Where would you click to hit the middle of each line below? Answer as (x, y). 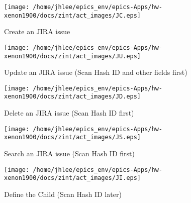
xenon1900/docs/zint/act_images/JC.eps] (73, 15)
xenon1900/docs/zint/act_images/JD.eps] (73, 97)
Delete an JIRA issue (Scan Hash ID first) (69, 113)
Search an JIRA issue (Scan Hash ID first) (69, 154)
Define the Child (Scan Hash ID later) (63, 194)
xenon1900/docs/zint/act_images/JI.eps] (73, 178)
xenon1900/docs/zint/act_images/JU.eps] (73, 56)
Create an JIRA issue (37, 31)
